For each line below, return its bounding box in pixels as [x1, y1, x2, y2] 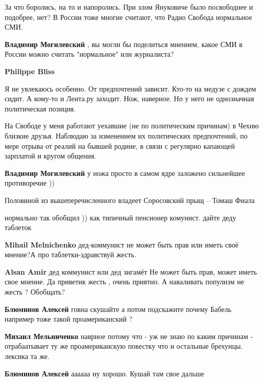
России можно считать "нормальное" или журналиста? [5, 49, 174, 59]
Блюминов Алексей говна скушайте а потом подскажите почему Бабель [5, 303, 232, 314]
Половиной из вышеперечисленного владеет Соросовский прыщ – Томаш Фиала [5, 194, 255, 205]
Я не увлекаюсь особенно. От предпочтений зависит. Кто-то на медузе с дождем [5, 83, 256, 94]
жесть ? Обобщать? [5, 286, 65, 297]
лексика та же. [5, 351, 50, 362]
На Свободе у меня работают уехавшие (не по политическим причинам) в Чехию [5, 120, 259, 131]
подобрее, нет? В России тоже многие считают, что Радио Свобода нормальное [5, 11, 252, 22]
